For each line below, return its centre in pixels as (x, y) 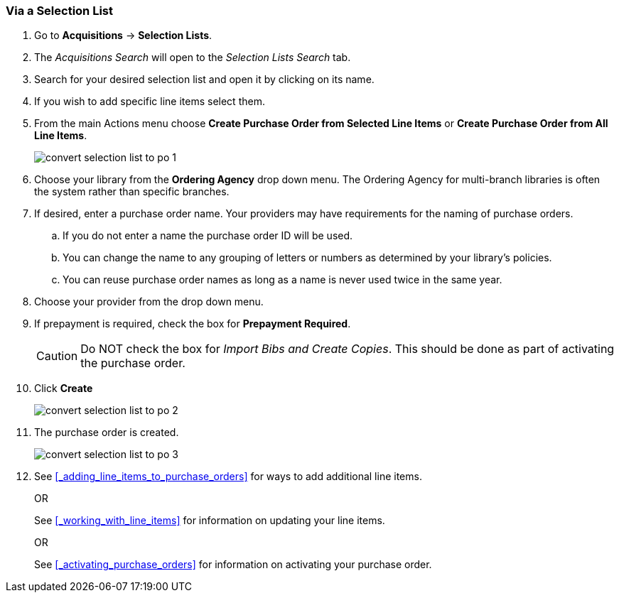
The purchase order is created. (107, 433)
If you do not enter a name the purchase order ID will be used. (208, 236)
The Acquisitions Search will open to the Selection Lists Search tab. (193, 58)
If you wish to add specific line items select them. (150, 102)
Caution (57, 356)
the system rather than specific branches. (132, 192)
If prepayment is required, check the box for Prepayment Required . (193, 324)
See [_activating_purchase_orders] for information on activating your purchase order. (233, 565)
